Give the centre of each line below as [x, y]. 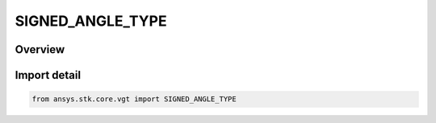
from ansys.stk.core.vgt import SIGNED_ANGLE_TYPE [134, 99]
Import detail [48, 75]
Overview [40, 49]
